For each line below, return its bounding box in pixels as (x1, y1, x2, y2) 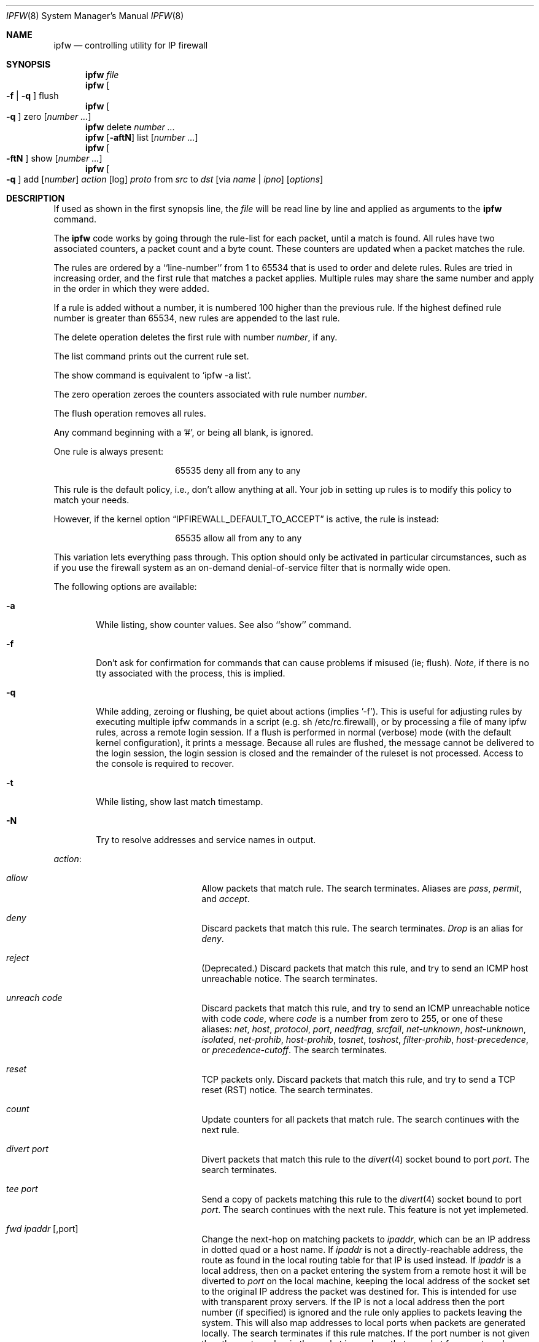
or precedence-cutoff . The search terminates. (201, 1045, 387, 1055)
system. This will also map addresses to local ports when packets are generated (201, 1317, 525, 1328)
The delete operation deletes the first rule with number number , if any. (53, 332, 338, 342)
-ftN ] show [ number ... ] (6, 153, 103, 163)
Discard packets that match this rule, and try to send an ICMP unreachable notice (201, 1003, 530, 1013)
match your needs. (53, 495, 130, 505)
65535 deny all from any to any (175, 465, 301, 476)
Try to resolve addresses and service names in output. (96, 834, 316, 845)
